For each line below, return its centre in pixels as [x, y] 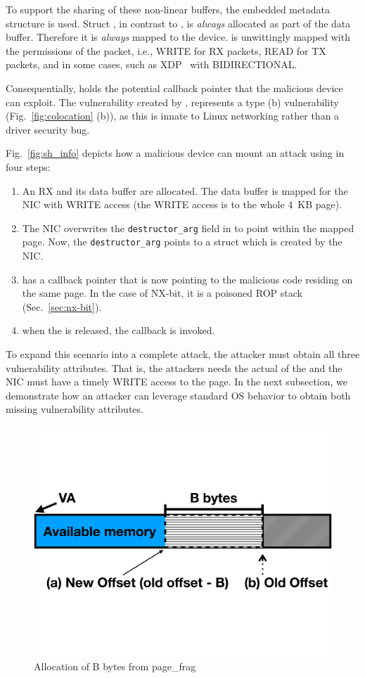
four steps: [28, 166]
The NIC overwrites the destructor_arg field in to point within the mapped [188, 228]
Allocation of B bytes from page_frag [115, 666]
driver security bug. [48, 129]
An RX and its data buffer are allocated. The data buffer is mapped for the [185, 190]
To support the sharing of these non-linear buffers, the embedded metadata [168, 9]
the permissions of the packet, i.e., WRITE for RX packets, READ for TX [166, 50]
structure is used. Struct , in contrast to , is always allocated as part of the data [178, 23]
